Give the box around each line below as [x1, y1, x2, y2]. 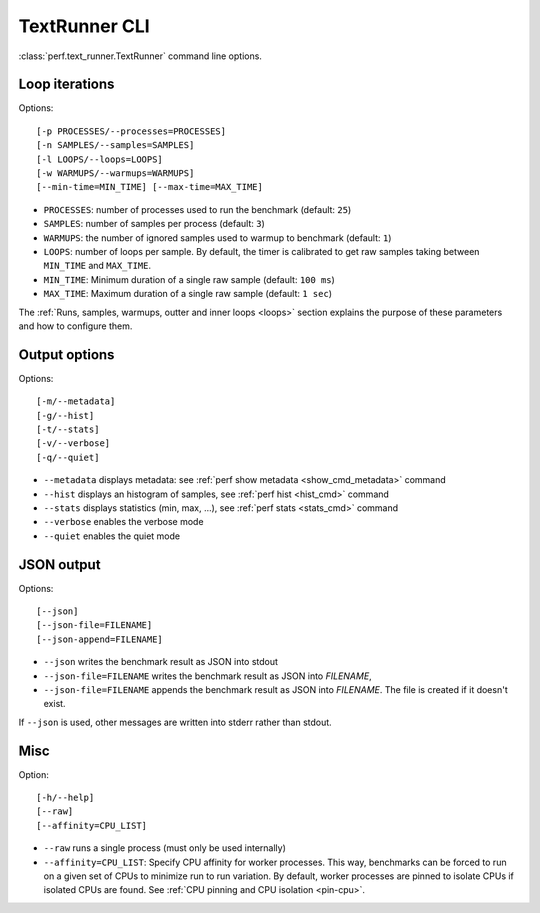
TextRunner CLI [18, 15, 150, 37]
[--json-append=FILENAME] [36, 633, 164, 645]
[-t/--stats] [36, 424, 100, 435]
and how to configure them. [18, 320, 133, 332]
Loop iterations [18, 76, 115, 93]
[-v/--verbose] [36, 438, 111, 449]
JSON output [18, 556, 101, 573]
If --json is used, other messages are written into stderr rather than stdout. [18, 716, 332, 728]
